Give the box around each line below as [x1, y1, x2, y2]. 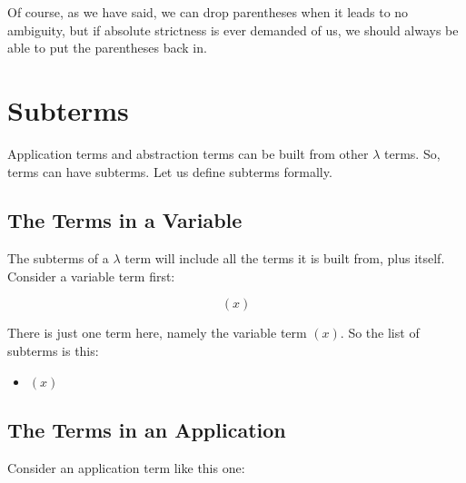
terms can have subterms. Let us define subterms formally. [7, 162, 332, 181]
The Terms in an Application [7, 416, 286, 444]
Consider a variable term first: [7, 266, 175, 285]
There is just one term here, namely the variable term [7, 323, 307, 342]
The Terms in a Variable [7, 206, 243, 234]
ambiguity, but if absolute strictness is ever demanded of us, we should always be [7, 20, 459, 39]
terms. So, [384, 143, 441, 163]
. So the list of [340, 323, 420, 342]
